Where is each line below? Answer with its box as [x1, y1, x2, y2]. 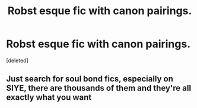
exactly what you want [6, 93, 92, 103]
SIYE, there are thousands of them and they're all [6, 83, 192, 93]
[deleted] [6, 57, 28, 64]
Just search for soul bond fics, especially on [6, 74, 174, 84]
